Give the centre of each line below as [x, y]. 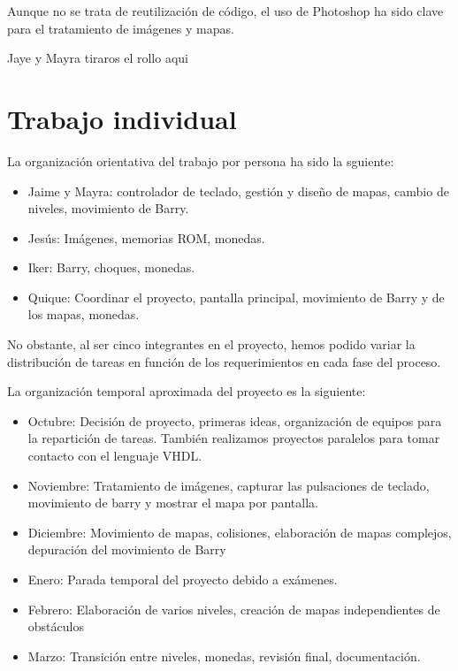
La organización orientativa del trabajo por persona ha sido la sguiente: [201, 160]
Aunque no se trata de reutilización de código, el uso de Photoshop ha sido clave [225, 11]
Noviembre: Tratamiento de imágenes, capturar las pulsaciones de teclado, [229, 485]
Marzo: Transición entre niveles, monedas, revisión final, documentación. [224, 656]
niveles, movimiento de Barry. [108, 208]
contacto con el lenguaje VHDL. [115, 456]
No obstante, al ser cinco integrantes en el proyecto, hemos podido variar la [211, 344]
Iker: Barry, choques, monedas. [111, 267]
